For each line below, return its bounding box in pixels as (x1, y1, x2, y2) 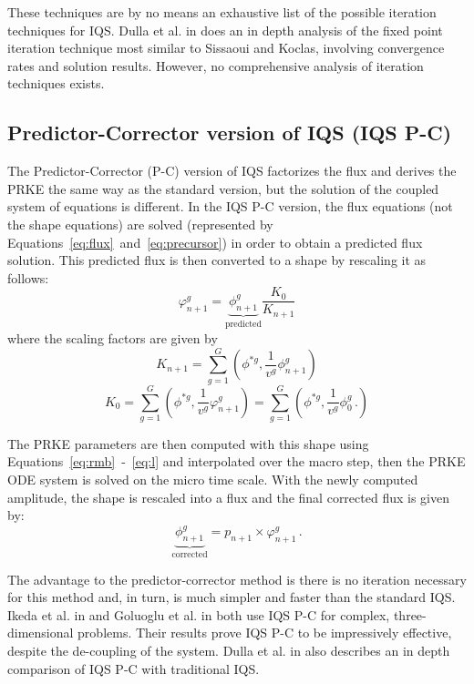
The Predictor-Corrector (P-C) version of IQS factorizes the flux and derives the (7, 161, 457, 180)
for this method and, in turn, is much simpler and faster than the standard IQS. (7, 587, 456, 607)
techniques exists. (7, 74, 105, 93)
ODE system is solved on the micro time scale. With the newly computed (7, 470, 418, 489)
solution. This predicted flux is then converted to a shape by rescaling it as (7, 250, 427, 270)
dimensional (7, 623, 74, 642)
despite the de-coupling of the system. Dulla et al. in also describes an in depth (7, 640, 450, 659)
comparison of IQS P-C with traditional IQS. (7, 658, 260, 678)
